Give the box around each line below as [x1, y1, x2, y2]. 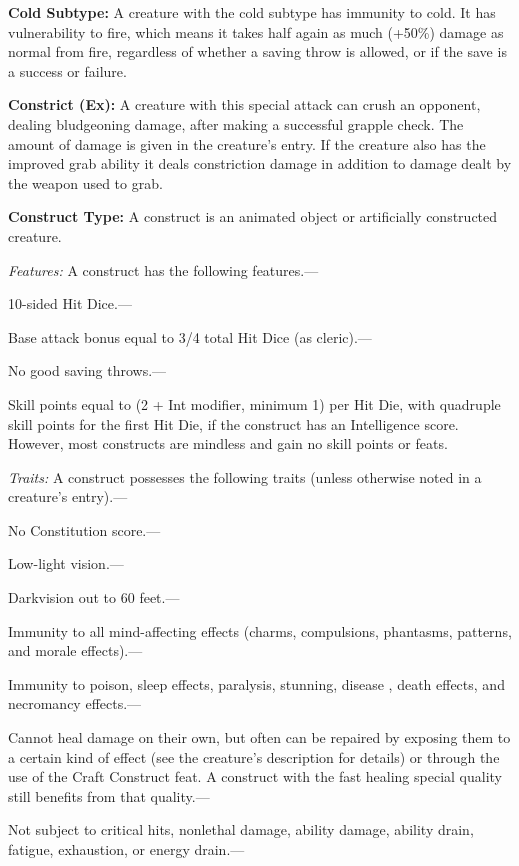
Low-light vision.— [8, 553, 124, 574]
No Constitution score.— [8, 519, 161, 540]
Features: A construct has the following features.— [8, 259, 319, 280]
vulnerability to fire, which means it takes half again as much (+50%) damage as [8, 21, 504, 42]
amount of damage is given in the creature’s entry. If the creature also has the [8, 133, 486, 154]
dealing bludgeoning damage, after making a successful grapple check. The [8, 113, 464, 134]
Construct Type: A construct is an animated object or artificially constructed [8, 206, 498, 227]
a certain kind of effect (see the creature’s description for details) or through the [8, 746, 500, 767]
